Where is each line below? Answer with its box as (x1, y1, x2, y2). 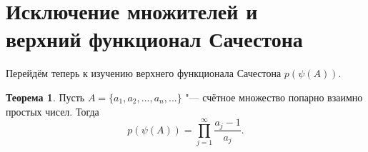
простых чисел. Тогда (6, 103, 99, 118)
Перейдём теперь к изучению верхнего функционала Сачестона (6, 66, 282, 81)
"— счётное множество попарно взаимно (185, 89, 363, 104)
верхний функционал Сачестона (6, 24, 303, 54)
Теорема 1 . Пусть (6, 89, 85, 104)
